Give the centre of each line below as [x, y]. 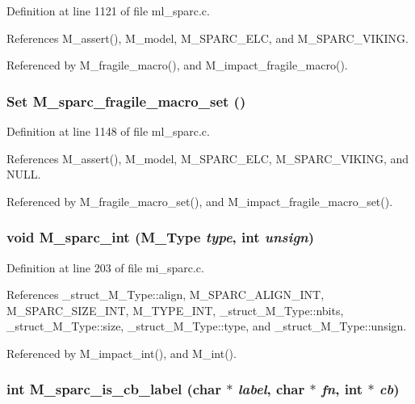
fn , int [342, 389]
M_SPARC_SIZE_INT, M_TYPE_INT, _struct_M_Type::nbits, [175, 310]
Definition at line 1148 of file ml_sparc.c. [108, 131]
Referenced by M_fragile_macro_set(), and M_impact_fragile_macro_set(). [200, 201]
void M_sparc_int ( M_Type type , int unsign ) [161, 237]
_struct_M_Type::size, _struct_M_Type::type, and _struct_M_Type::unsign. [207, 326]
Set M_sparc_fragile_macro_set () [126, 101]
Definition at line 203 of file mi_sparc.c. [105, 267]
